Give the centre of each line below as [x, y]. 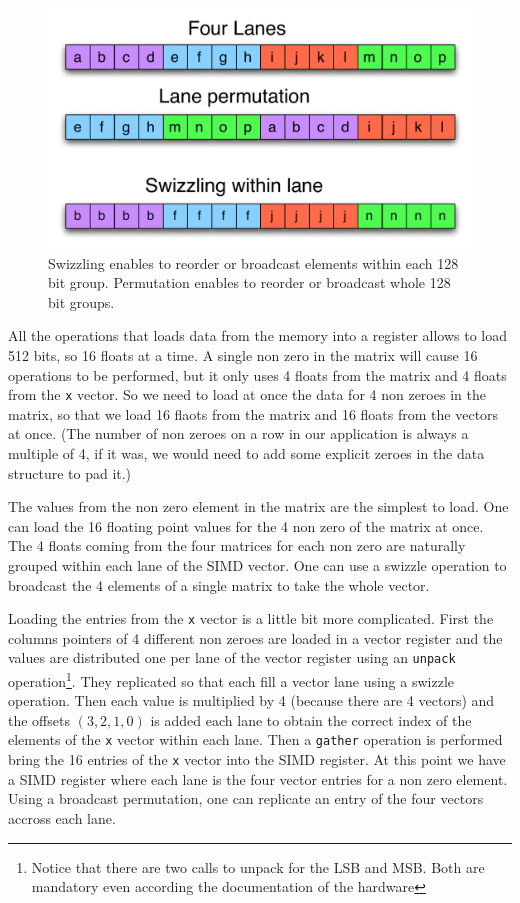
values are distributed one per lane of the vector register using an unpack [232, 657]
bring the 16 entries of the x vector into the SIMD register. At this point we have [257, 759]
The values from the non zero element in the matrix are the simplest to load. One [258, 506]
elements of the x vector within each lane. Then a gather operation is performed [255, 739]
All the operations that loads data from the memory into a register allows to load [258, 335]
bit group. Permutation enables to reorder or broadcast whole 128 [249, 282]
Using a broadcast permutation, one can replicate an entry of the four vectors [246, 798]
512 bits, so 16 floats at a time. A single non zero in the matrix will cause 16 [243, 354]
